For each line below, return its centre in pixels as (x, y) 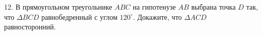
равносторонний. (30, 27)
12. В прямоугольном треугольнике (58, 7)
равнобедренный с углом (79, 16)
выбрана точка (213, 7)
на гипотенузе (154, 7)
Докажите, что (159, 16)
